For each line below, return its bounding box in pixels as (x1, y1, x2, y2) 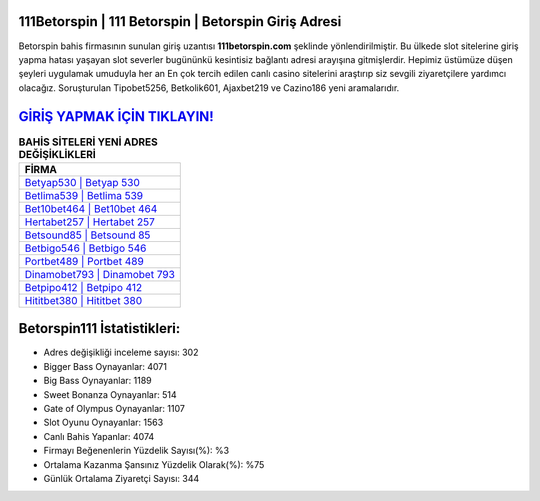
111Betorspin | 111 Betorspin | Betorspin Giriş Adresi (18, 13, 342, 30)
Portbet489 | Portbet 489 (24, 254, 144, 268)
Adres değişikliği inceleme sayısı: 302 (43, 346, 199, 359)
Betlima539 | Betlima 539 (24, 188, 144, 202)
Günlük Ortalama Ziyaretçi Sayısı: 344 (43, 473, 200, 484)
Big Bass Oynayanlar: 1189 (43, 375, 152, 387)
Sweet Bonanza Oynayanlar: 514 (43, 388, 177, 400)
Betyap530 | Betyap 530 (24, 175, 140, 189)
